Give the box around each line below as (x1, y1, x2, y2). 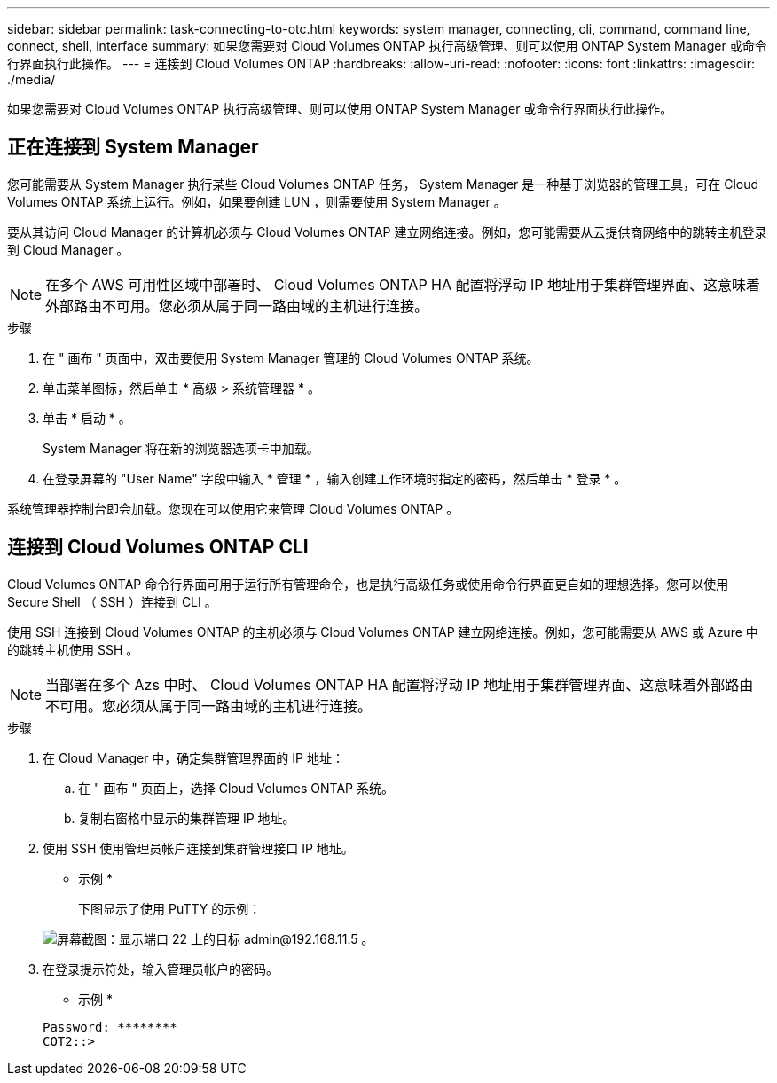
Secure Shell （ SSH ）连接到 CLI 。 (7, 593, 217, 609)
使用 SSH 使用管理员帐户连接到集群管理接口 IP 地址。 (43, 840, 354, 856)
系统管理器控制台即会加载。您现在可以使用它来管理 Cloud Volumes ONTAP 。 (7, 500, 459, 516)
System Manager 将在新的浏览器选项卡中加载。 (43, 440, 319, 456)
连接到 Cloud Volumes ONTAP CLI (7, 536, 309, 559)
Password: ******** (43, 1019, 177, 1034)
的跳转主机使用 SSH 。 (7, 641, 139, 657)
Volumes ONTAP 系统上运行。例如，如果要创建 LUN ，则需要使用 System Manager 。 (7, 193, 506, 209)
